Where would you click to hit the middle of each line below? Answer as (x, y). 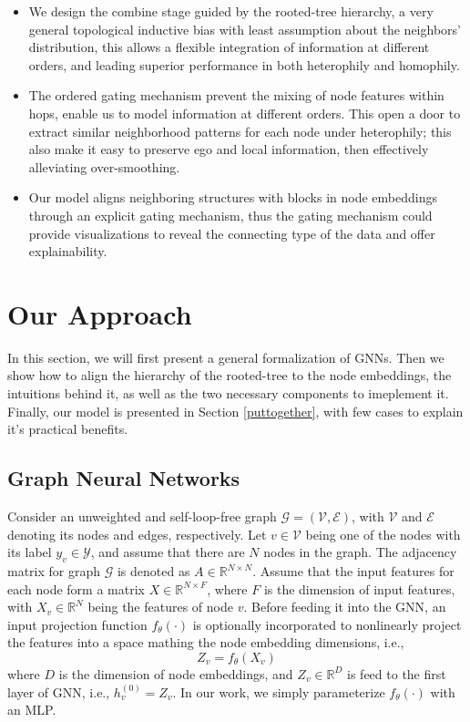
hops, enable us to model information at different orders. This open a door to (245, 113)
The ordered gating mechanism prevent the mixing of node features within (236, 95)
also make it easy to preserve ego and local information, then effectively (229, 149)
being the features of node (160, 607)
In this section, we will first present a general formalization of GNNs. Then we (226, 357)
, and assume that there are (168, 552)
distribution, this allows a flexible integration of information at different (229, 47)
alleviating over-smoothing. (104, 166)
